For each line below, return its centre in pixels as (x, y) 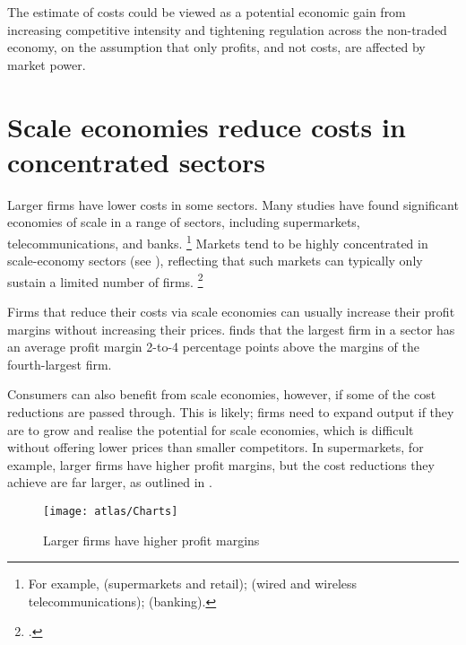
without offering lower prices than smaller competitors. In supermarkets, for (216, 447)
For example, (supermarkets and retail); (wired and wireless (193, 584)
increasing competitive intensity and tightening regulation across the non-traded (227, 29)
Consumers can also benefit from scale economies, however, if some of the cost (222, 394)
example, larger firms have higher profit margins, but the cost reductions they (221, 464)
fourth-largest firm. (60, 364)
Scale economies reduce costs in (207, 126)
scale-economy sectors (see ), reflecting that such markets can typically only (215, 261)
